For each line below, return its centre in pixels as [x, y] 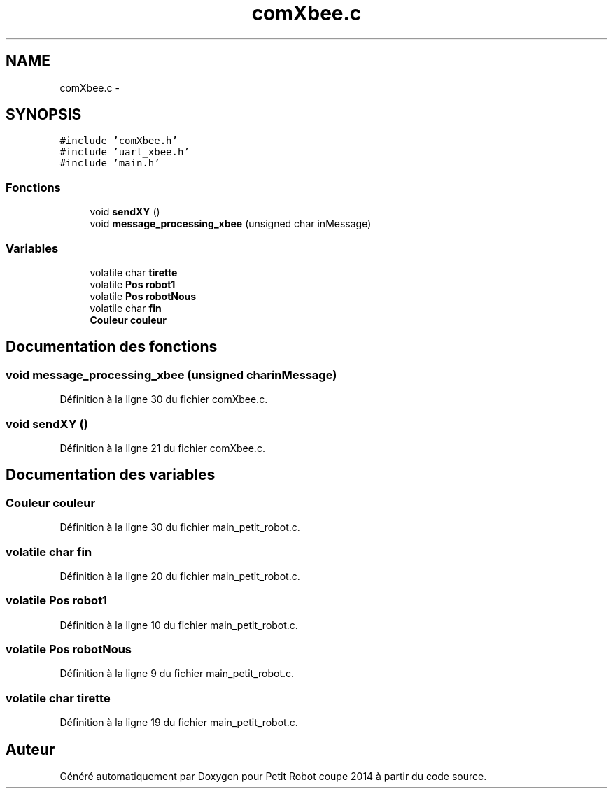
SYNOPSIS [44, 115]
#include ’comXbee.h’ [119, 141]
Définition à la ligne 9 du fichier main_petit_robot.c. [177, 674]
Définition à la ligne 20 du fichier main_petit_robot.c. [180, 576]
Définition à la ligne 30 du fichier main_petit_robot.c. [180, 527]
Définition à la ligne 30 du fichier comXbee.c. [164, 399]
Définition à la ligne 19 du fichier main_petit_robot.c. [179, 723]
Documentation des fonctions [112, 347]
